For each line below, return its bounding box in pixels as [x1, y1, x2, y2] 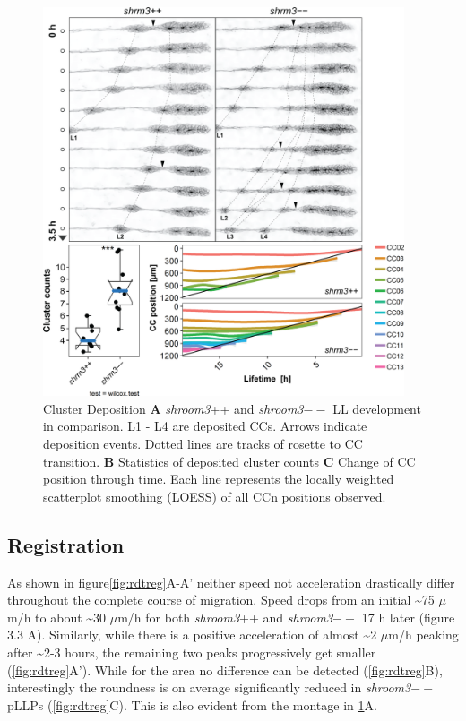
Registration [7, 530, 125, 558]
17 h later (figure [361, 607, 455, 626]
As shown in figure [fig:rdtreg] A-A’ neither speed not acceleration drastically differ [7, 572, 455, 591]
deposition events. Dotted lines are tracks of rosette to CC [43, 433, 363, 452]
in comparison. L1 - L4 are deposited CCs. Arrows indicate [43, 416, 367, 435]
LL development [332, 399, 421, 417]
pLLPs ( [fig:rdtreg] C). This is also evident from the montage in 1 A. [7, 695, 377, 714]
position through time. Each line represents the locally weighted [43, 469, 394, 488]
